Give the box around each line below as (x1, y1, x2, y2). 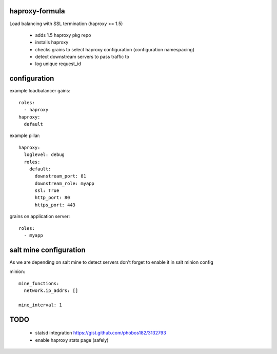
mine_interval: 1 (18, 302, 62, 308)
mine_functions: (18, 280, 60, 286)
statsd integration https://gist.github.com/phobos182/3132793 (35, 330, 166, 336)
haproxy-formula (9, 7, 65, 15)
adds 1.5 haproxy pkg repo (35, 32, 92, 38)
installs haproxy (35, 39, 69, 46)
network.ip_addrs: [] (24, 288, 78, 293)
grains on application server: (9, 213, 70, 220)
